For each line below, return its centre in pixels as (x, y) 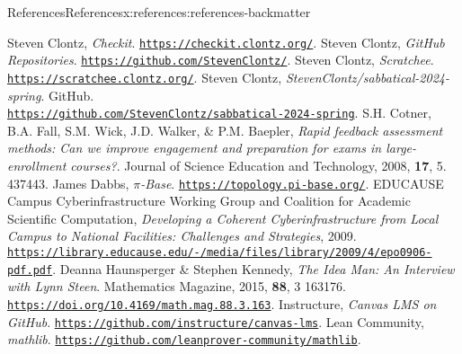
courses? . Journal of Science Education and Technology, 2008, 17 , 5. (258, 165)
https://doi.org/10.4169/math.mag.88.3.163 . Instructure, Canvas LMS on (222, 303)
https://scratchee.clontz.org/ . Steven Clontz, (145, 77)
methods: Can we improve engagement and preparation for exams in (195, 148)
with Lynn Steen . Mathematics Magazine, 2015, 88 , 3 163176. (177, 286)
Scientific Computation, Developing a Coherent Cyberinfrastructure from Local (223, 218)
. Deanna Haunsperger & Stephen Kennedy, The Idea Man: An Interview (253, 268)
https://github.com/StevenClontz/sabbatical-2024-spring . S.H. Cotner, (219, 113)
